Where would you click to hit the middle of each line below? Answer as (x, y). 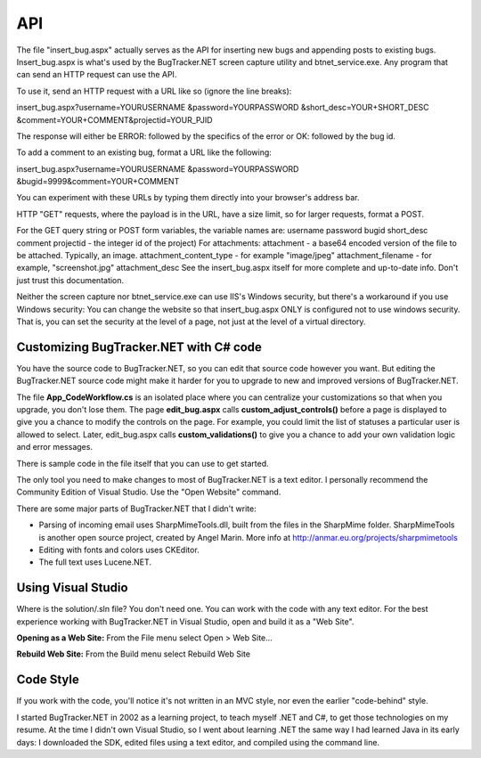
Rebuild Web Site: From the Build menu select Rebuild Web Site (134, 654)
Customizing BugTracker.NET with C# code (139, 347)
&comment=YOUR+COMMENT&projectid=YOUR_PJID (114, 119)
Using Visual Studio (72, 588)
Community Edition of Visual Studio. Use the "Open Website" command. (149, 492)
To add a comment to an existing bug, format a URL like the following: (144, 152)
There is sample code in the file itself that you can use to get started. (143, 463)
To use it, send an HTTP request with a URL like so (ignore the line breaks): (154, 91)
